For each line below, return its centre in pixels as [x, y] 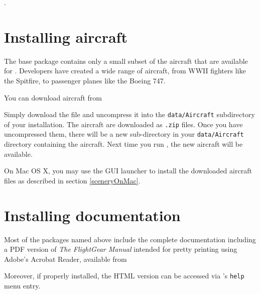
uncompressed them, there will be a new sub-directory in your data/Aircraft [124, 134]
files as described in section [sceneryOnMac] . [72, 180]
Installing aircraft [66, 36]
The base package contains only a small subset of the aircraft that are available [126, 61]
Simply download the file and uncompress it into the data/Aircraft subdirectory [129, 114]
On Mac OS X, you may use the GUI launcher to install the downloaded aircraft [128, 171]
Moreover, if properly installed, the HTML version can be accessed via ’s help [124, 276]
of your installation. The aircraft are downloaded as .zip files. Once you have [123, 124]
